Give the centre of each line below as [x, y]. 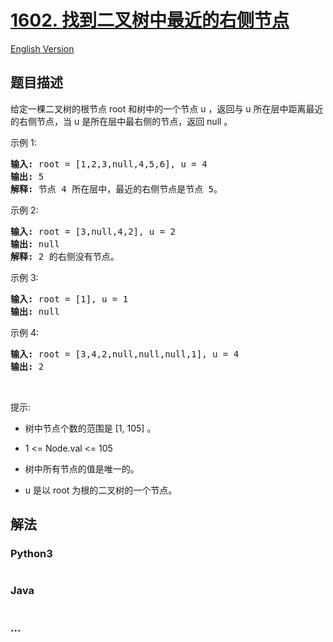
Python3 [31, 554]
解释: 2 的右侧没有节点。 [65, 256]
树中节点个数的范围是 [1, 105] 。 [90, 428]
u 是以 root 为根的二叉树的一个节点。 [101, 490]
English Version [42, 48]
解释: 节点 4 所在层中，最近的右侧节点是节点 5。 [116, 189]
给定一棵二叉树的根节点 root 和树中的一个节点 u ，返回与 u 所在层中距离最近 [167, 108]
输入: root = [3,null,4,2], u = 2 [93, 231]
